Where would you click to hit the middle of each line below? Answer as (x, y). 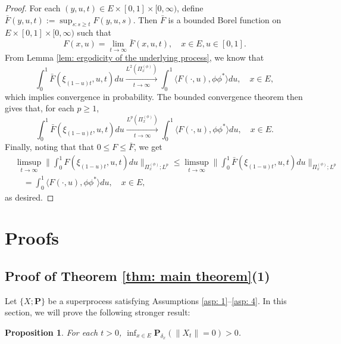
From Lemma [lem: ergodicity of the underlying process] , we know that (134, 57)
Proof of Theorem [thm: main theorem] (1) (137, 275)
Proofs (32, 238)
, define (190, 8)
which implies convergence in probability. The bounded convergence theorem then (154, 96)
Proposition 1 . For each (51, 332)
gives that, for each (40, 108)
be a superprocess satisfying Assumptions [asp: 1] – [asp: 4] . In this (167, 300)
